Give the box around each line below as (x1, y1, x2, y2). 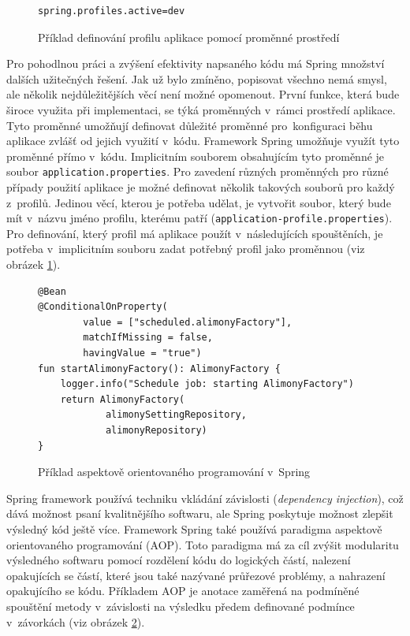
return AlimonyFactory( (60, 393, 185, 405)
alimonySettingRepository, (105, 409, 247, 421)
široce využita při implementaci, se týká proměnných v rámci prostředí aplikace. (6, 101, 396, 117)
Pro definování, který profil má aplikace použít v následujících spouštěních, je (6, 225, 383, 241)
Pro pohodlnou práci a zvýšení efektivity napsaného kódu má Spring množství (6, 55, 385, 72)
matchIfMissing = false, (83, 332, 213, 344)
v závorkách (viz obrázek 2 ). (6, 613, 145, 630)
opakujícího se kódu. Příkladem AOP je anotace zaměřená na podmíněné (6, 582, 360, 599)
